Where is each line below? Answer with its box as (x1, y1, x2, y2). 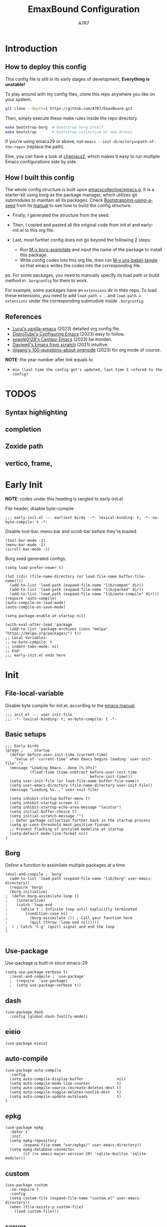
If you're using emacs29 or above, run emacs (5, 139, 96, 145)
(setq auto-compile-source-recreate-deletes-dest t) (9, 1085, 122, 1090)
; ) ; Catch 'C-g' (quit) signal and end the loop (5, 924, 115, 929)
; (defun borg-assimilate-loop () (5, 894, 79, 899)
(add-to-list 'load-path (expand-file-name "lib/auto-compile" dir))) (9, 591, 160, 596)
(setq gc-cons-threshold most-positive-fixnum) (9, 822, 111, 827)
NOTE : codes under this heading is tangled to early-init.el (5, 495, 123, 501)
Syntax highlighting (5, 408, 68, 416)
